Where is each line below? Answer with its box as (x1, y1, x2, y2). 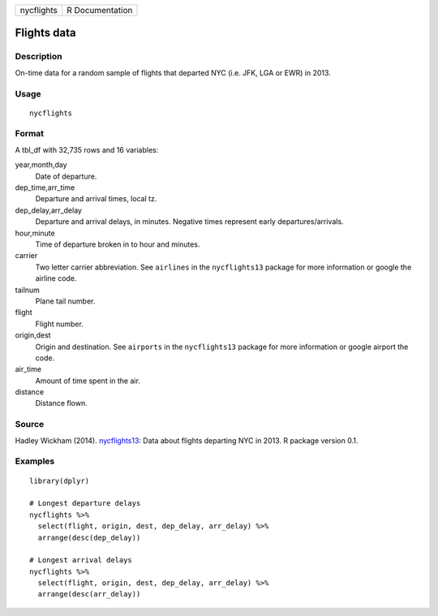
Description (15, 51, 62, 62)
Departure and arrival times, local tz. (35, 194, 157, 204)
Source (15, 419, 45, 430)
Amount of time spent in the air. (35, 376, 141, 386)
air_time (15, 364, 42, 374)
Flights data (15, 26, 76, 40)
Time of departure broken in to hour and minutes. (35, 239, 200, 249)
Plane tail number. (35, 296, 96, 306)
